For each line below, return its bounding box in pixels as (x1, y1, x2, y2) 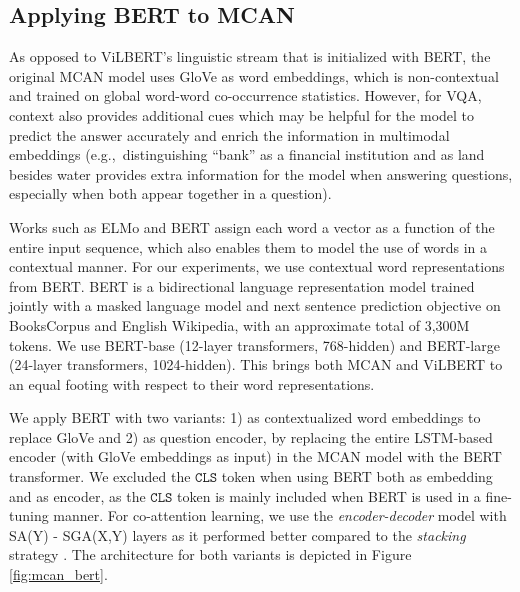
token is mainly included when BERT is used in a (177, 485, 481, 506)
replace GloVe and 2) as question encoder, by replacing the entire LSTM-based (9, 426, 493, 447)
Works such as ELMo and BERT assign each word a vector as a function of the (9, 216, 495, 237)
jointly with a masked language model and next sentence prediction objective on (9, 295, 501, 316)
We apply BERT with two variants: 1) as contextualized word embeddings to (9, 407, 481, 428)
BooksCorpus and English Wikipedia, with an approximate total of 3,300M (9, 314, 470, 335)
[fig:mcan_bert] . (9, 564, 108, 585)
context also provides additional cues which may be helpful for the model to (9, 104, 475, 125)
